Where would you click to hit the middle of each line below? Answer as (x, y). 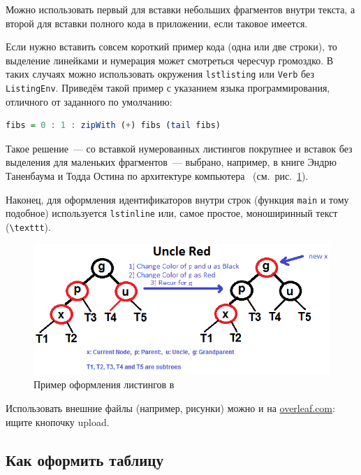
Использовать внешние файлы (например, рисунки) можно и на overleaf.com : (170, 407)
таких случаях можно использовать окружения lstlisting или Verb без (160, 74)
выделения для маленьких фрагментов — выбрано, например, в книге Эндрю (171, 162)
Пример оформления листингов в (104, 384)
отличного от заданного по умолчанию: (89, 101)
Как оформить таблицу (84, 459)
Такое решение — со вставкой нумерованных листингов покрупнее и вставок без (179, 148)
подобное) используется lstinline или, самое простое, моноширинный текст (172, 213)
